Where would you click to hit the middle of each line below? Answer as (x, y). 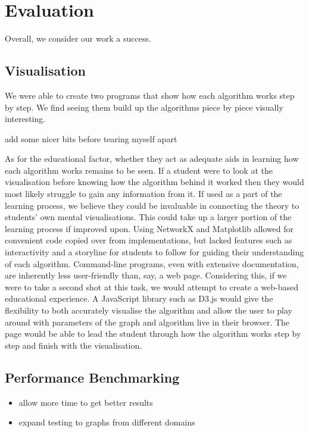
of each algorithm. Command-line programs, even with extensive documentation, (152, 263)
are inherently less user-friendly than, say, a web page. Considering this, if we (146, 275)
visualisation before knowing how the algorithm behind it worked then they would (154, 182)
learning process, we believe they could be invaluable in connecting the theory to (152, 205)
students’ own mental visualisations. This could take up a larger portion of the (148, 217)
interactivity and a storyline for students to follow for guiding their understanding (154, 252)
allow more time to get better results (86, 402)
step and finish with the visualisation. (74, 345)
